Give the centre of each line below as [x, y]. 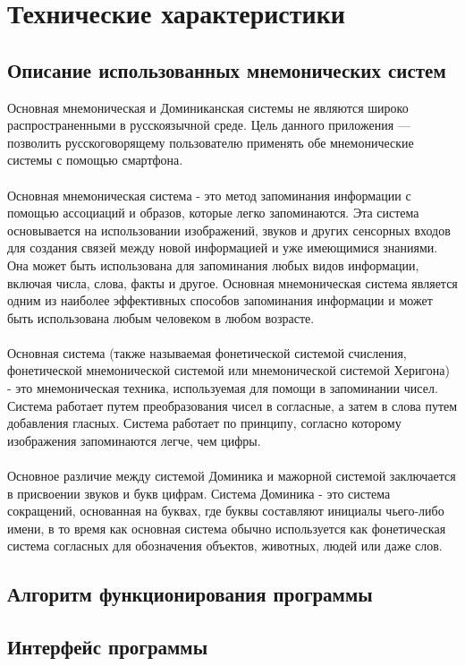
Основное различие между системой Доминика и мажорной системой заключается [232, 476]
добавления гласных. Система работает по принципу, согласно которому [204, 423]
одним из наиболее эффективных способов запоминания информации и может [220, 300]
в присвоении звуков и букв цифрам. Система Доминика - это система [199, 493]
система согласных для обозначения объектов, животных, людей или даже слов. [225, 546]
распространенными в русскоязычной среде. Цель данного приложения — [209, 125]
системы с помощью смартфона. [95, 160]
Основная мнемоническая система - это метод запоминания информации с [209, 195]
